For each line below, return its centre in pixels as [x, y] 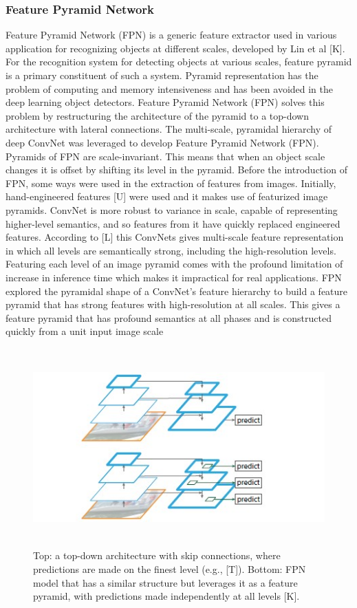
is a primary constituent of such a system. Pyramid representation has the [162, 75]
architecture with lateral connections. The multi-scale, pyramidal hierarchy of [169, 129]
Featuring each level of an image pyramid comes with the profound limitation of [174, 264]
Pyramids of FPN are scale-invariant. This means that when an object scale [165, 156]
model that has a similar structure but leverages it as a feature [165, 582]
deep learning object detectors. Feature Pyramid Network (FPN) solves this [165, 102]
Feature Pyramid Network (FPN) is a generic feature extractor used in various [171, 35]
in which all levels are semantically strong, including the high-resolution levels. [171, 250]
